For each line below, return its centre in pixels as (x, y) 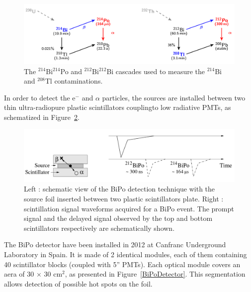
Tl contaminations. (74, 81)
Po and (71, 71)
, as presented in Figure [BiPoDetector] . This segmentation (155, 274)
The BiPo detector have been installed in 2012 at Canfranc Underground (115, 244)
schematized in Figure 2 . (42, 117)
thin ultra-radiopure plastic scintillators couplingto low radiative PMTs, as (118, 107)
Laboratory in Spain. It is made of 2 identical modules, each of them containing (125, 254)
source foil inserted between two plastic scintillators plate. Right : (124, 199)
